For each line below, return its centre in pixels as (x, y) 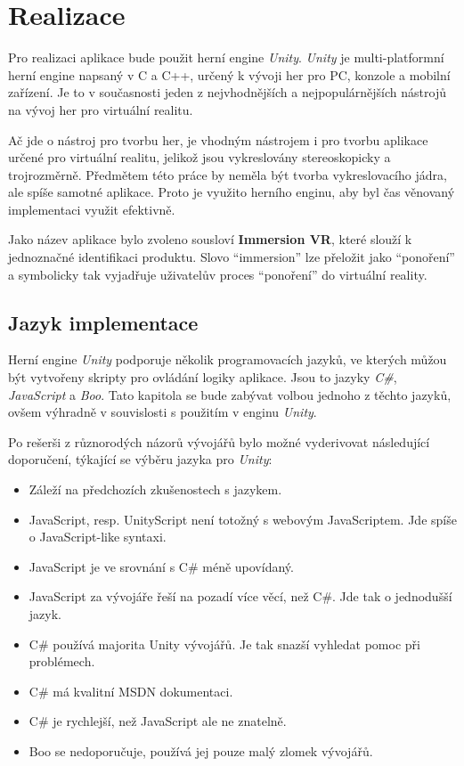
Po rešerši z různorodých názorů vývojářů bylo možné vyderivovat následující (219, 441)
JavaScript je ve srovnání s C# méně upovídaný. (161, 566)
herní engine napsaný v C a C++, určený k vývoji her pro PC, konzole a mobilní (229, 74)
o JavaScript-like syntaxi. (98, 537)
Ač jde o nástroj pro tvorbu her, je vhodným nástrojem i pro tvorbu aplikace (218, 139)
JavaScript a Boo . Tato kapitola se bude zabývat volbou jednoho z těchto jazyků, (230, 394)
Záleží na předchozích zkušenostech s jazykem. (155, 489)
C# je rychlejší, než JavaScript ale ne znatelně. (158, 721)
